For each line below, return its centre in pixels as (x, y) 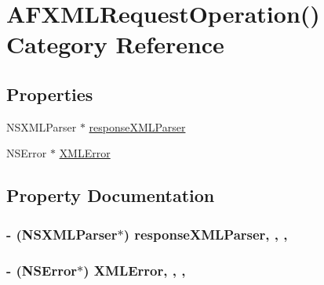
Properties (50, 94)
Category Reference (115, 44)
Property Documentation (111, 195)
